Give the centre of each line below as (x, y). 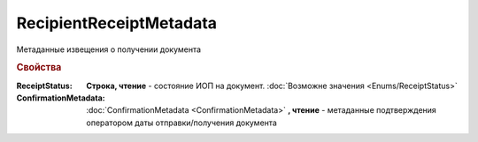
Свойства (39, 68)
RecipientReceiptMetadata (116, 23)
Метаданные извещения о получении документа (109, 49)
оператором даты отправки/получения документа (182, 123)
